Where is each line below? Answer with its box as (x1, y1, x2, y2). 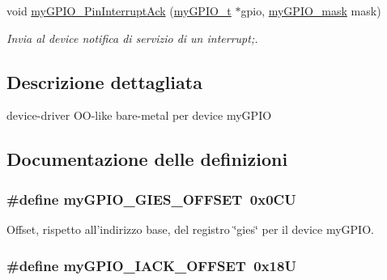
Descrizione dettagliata (6, 69, 202, 94)
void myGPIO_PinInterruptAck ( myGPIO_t (6, 2, 232, 19)
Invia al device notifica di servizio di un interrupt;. (6, 29, 258, 46)
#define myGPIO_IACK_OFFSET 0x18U (6, 255, 296, 275)
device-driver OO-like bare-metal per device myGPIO (6, 107, 272, 124)
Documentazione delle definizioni (6, 146, 288, 172)
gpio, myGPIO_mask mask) (240, 2, 381, 19)
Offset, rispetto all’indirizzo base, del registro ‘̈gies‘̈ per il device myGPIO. (6, 220, 374, 237)
